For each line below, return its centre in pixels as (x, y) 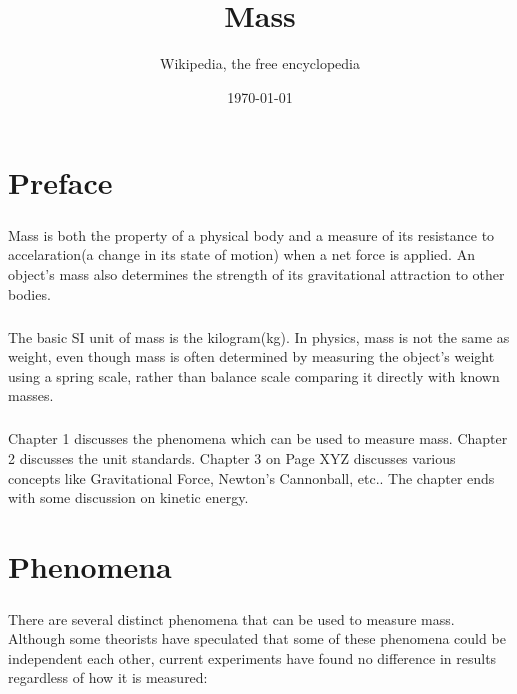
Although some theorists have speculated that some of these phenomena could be (257, 638)
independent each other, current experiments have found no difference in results (252, 657)
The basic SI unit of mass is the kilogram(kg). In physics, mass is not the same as (259, 336)
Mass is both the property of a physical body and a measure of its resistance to (251, 234)
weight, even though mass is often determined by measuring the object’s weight (251, 356)
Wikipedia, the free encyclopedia (260, 63)
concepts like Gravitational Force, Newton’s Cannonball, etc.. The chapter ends (251, 477)
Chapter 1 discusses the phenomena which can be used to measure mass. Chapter (258, 438)
